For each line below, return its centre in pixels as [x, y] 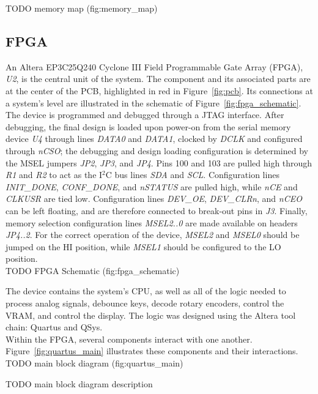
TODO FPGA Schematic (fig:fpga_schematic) [93, 270]
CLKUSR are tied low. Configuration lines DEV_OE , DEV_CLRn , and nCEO [154, 199]
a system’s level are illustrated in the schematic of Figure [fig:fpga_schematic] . [153, 102]
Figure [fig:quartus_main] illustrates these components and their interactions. [152, 351]
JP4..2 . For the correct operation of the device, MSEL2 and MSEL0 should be [153, 235]
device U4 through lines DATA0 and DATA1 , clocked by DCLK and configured [154, 139]
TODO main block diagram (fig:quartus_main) [94, 363]
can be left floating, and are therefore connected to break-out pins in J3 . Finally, [157, 210]
